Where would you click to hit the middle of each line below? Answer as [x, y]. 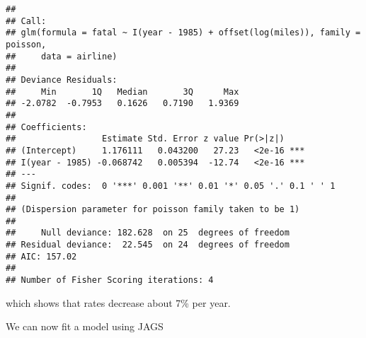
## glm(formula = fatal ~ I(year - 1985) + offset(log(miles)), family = [183, 33]
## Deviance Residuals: [62, 80]
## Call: [26, 21]
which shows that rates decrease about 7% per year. [118, 302]
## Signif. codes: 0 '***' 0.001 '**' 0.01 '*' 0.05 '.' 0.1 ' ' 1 [171, 186]
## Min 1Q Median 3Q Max [122, 92]
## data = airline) [62, 56]
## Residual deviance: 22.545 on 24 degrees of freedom [148, 245]
